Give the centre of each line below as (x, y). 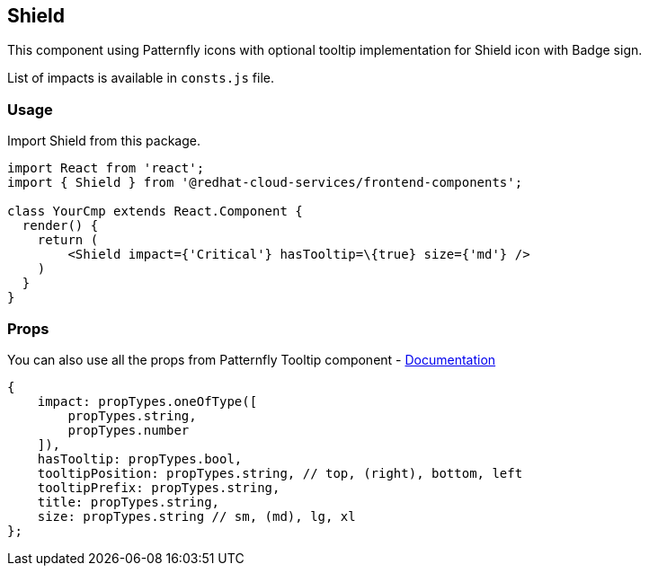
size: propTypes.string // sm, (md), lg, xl (196, 516)
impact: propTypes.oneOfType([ (147, 401)
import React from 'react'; (106, 168)
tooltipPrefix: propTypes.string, (159, 487)
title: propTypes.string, (129, 502)
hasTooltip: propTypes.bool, (140, 458)
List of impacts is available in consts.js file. (141, 78)
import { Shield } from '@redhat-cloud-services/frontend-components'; (265, 183)
